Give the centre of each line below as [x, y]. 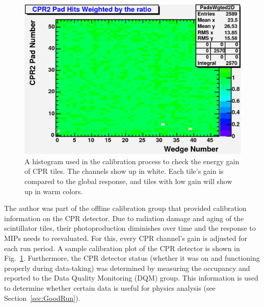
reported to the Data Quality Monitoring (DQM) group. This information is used [131, 278]
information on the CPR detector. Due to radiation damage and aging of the [124, 218]
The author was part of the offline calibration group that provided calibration [125, 208]
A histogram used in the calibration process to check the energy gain [132, 161]
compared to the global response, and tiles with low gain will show [128, 181]
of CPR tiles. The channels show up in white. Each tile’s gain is [124, 171]
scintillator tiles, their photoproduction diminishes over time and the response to [130, 228]
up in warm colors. [54, 191]
